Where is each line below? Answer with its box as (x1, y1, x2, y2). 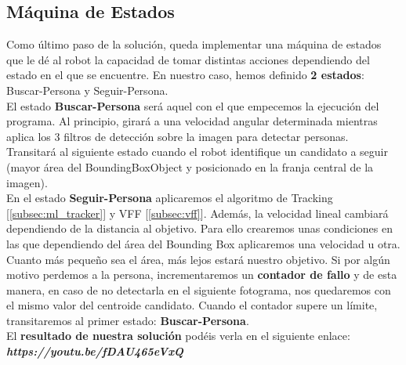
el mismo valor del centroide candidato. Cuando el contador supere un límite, (6, 297, 378, 313)
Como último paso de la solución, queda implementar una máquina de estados (6, 36, 382, 52)
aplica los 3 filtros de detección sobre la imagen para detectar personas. (6, 128, 349, 144)
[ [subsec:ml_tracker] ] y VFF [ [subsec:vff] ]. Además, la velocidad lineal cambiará (6, 204, 389, 221)
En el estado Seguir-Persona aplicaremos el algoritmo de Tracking (6, 190, 333, 206)
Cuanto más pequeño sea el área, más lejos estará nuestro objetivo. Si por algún (6, 251, 390, 267)
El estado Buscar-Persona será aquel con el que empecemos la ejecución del (6, 97, 379, 114)
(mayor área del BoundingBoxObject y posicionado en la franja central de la (6, 158, 374, 175)
